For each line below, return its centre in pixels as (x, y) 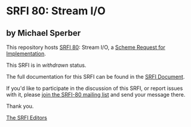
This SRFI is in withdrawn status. (46, 65)
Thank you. (20, 106)
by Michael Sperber (44, 33)
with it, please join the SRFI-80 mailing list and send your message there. (96, 95)
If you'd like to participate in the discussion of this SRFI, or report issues (95, 88)
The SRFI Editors (27, 118)
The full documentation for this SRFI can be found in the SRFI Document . (95, 77)
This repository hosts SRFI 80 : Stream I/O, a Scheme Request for (86, 47)
